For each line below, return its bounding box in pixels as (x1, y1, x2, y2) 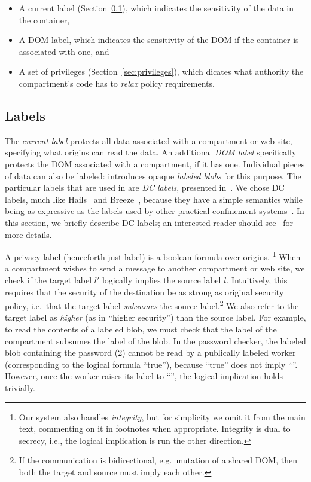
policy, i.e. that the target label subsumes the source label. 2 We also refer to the (5, 298, 299, 312)
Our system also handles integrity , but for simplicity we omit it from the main (19, 410, 306, 423)
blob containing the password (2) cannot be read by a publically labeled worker (5, 346, 296, 359)
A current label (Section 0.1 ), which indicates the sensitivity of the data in (19, 2, 294, 14)
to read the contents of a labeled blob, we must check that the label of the (5, 322, 277, 335)
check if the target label (5, 273, 92, 286)
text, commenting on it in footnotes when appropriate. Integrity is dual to (19, 422, 291, 435)
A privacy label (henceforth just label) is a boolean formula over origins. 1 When (5, 249, 301, 263)
